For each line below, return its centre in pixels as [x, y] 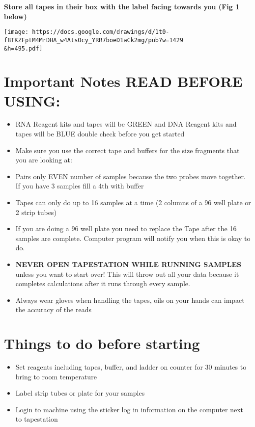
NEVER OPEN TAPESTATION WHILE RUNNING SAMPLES [128, 264]
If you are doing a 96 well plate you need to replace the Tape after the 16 [126, 228]
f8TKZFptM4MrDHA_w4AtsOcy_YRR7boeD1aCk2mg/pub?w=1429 [94, 40]
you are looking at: [44, 160]
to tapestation [37, 419]
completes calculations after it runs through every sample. [103, 283]
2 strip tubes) [36, 212]
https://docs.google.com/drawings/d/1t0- [101, 32]
